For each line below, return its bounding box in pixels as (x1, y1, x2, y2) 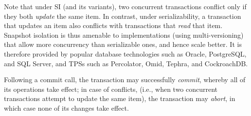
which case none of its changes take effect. (4, 102, 129, 113)
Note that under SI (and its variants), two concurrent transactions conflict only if (4, 1, 247, 11)
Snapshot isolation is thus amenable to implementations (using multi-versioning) (4, 29, 244, 40)
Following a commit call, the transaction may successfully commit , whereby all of (4, 74, 246, 85)
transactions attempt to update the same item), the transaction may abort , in (4, 93, 235, 103)
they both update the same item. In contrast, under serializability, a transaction (4, 11, 241, 21)
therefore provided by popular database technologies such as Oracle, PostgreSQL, (4, 48, 247, 58)
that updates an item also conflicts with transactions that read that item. (4, 20, 223, 30)
